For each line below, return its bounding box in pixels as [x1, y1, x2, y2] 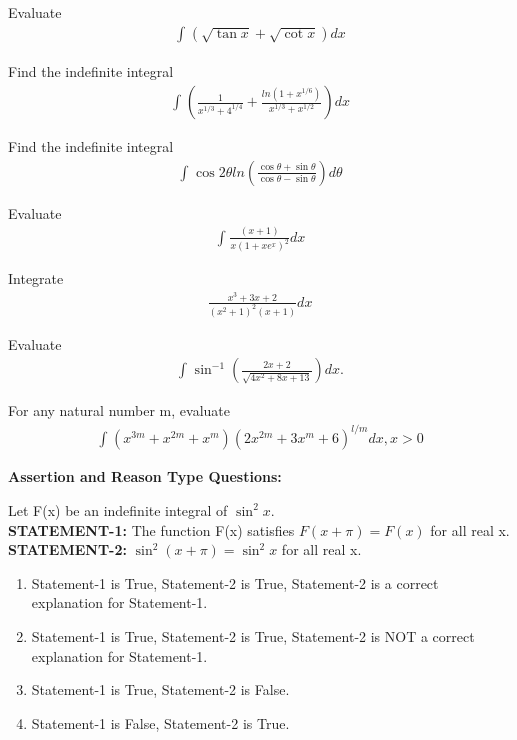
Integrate [8, 268, 64, 289]
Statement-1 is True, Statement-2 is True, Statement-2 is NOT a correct [31, 625, 475, 646]
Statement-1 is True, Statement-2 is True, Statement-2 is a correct [31, 572, 439, 593]
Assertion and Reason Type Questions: [8, 466, 282, 487]
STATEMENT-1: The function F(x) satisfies [8, 519, 295, 540]
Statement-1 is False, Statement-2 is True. [31, 712, 290, 733]
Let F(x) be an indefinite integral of [8, 499, 228, 520]
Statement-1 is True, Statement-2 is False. [31, 679, 290, 700]
